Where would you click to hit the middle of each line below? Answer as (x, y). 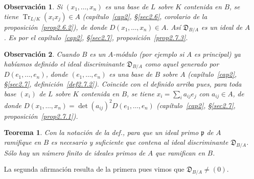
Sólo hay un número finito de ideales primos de (75, 152)
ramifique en (23, 142)
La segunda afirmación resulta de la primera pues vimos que (94, 169)
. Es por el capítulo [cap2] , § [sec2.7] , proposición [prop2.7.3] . (96, 37)
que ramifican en (180, 152)
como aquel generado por (182, 63)
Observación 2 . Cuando (42, 54)
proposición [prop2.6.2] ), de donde (56, 27)
